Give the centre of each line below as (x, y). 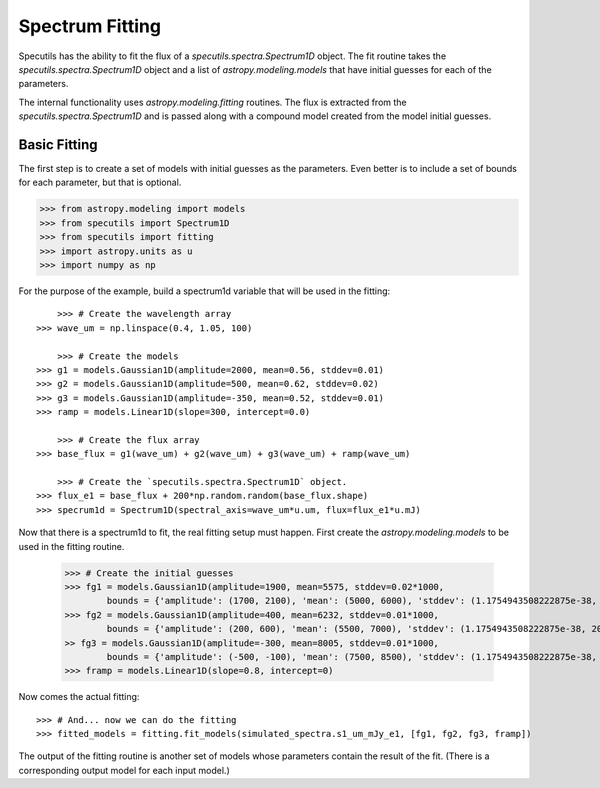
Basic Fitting (58, 144)
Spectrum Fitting (90, 26)
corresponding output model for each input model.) (124, 770)
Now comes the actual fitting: (79, 697)
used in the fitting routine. (71, 546)
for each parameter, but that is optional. (100, 182)
